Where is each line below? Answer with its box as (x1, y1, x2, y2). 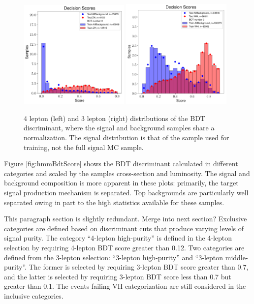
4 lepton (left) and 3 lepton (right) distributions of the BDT (24, 113, 205, 123)
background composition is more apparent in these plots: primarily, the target (4, 178, 239, 188)
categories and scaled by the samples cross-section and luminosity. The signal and (4, 168, 250, 178)
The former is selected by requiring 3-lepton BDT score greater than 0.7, (29, 262, 249, 272)
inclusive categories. (4, 290, 63, 301)
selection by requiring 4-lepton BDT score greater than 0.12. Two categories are (4, 242, 245, 252)
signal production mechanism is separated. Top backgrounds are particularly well (4, 187, 249, 197)
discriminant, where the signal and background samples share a (24, 122, 215, 133)
